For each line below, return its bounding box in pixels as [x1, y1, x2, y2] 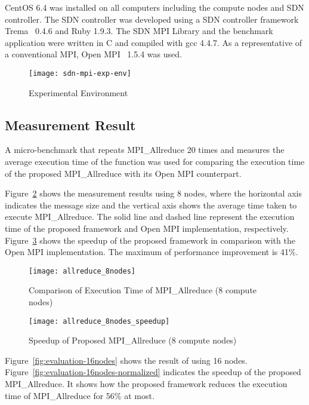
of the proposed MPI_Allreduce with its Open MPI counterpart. [5, 167, 242, 179]
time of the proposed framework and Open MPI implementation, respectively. [5, 222, 289, 234]
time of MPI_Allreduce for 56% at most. [5, 389, 154, 401]
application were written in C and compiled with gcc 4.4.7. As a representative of [5, 36, 302, 48]
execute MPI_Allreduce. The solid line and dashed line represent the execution [5, 210, 295, 223]
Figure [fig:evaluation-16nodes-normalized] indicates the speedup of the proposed [5, 366, 301, 378]
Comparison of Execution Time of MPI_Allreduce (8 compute [29, 284, 257, 296]
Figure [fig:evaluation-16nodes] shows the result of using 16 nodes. [5, 354, 248, 366]
